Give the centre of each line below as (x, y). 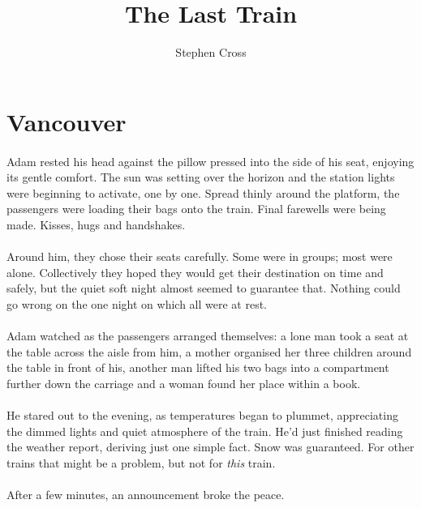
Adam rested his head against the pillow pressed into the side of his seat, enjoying (210, 161)
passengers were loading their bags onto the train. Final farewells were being (196, 209)
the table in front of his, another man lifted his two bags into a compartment (198, 367)
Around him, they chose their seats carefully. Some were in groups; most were (200, 256)
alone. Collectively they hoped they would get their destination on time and (195, 272)
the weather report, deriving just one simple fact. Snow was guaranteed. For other (210, 447)
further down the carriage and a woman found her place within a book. (184, 383)
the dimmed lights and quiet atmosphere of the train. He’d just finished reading (205, 431)
